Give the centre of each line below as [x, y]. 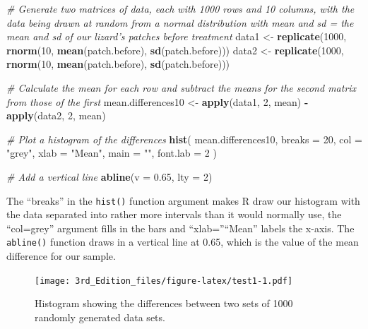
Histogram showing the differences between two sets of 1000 [164, 303]
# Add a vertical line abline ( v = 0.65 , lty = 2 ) [109, 176]
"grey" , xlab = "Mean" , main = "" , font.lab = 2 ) [112, 153]
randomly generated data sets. [100, 317]
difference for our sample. [61, 256]
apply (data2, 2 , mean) [56, 115]
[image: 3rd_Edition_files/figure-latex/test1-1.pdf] [164, 281]
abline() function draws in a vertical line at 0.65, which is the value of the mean [183, 242]
